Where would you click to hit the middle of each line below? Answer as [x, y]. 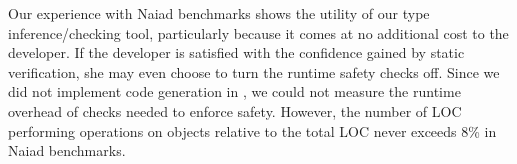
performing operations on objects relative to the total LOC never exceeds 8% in [252, 130]
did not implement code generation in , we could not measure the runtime [234, 91]
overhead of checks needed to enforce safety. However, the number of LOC [235, 110]
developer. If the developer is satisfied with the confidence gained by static [236, 52]
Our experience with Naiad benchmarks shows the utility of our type [219, 13]
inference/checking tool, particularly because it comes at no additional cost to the [258, 32]
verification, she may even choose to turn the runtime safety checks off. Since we [254, 71]
